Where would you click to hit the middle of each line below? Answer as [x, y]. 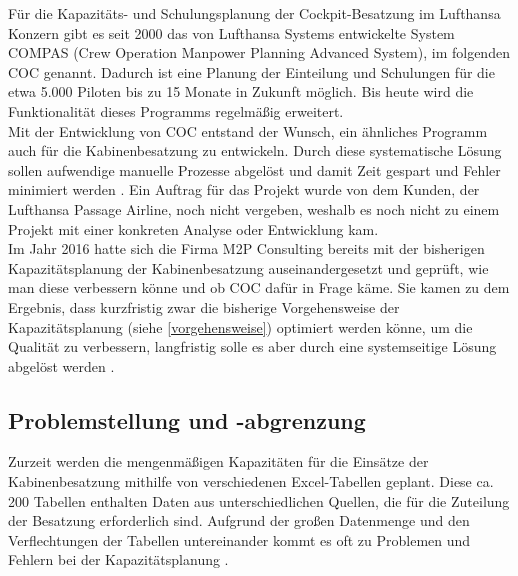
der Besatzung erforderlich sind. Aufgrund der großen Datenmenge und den [239, 520]
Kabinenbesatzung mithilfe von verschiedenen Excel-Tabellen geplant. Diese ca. [251, 481]
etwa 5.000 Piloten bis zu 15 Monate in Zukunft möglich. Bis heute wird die [241, 91]
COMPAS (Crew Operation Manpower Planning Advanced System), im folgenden [259, 52]
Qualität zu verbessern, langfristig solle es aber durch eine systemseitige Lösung [252, 346]
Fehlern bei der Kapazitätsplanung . [118, 559]
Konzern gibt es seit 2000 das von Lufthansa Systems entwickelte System [231, 32]
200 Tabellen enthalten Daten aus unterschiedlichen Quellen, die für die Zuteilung [259, 500]
